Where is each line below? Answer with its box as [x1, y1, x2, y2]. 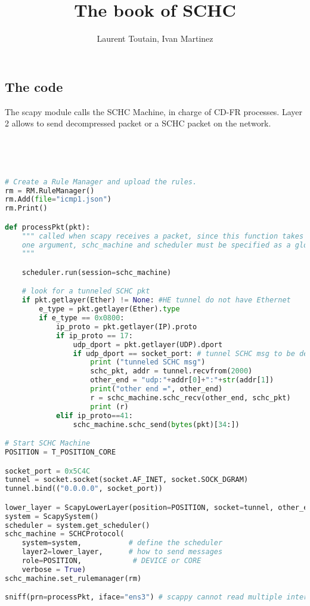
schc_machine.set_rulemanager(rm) [5, 574, 142, 583]
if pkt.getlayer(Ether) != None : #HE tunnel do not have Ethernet [21, 296, 291, 305]
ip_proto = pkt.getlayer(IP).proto [55, 322, 197, 331]
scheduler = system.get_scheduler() [5, 521, 150, 530]
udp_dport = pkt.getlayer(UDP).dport [73, 340, 223, 349]
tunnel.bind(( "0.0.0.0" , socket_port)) [5, 484, 163, 493]
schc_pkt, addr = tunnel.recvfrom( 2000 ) [90, 367, 253, 376]
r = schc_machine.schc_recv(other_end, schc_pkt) [90, 393, 291, 402]
